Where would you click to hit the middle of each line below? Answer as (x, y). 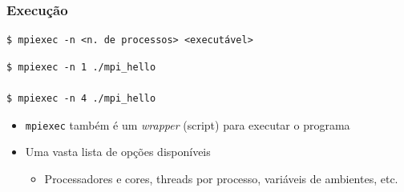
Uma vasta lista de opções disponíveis (118, 152)
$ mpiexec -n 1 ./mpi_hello (81, 67)
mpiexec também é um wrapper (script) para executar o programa (188, 124)
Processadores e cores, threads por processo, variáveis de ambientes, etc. (221, 178)
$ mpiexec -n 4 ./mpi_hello (81, 98)
